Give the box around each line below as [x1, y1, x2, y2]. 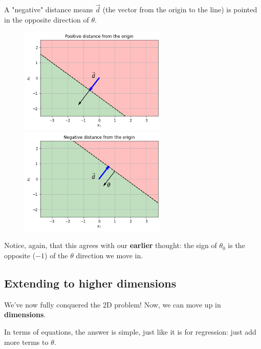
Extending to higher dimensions [4, 275, 177, 291]
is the [228, 240, 245, 251]
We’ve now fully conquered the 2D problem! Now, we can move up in [4, 299, 221, 310]
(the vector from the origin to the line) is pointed [102, 4, 257, 15]
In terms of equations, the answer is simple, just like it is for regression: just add [4, 326, 256, 337]
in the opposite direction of [4, 14, 89, 25]
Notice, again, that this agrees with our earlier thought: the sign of [4, 240, 217, 251]
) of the [45, 250, 68, 260]
